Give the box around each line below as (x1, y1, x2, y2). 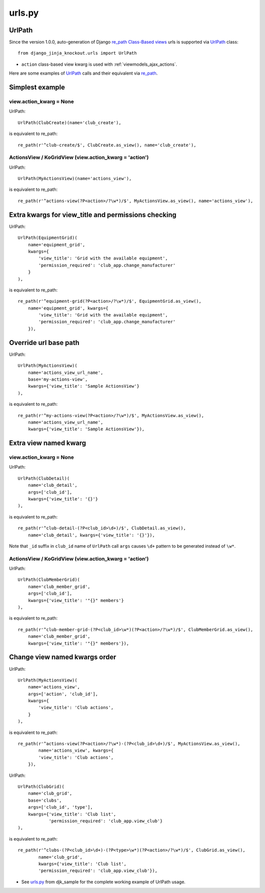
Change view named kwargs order (9, 653, 116, 661)
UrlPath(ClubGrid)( (18, 784, 65, 789)
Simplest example (9, 83, 65, 92)
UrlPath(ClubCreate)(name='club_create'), (18, 120, 122, 125)
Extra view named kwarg (9, 439, 86, 447)
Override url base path (9, 339, 79, 347)
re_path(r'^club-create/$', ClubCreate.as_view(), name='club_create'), (18, 142, 196, 148)
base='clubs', (27, 797, 62, 803)
